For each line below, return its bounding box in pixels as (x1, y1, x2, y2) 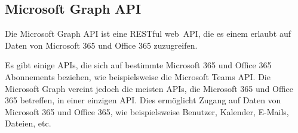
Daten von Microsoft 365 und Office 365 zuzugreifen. (5, 39, 198, 51)
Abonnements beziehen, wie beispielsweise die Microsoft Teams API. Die (5, 70, 271, 83)
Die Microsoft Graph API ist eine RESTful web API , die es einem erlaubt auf (5, 27, 291, 40)
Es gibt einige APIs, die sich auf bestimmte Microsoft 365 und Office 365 (5, 59, 272, 71)
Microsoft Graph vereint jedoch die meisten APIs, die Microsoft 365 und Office (5, 82, 293, 94)
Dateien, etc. (5, 117, 51, 129)
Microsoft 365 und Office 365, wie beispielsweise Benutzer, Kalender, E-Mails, (5, 105, 289, 118)
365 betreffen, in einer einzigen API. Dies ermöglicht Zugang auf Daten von (5, 94, 281, 106)
